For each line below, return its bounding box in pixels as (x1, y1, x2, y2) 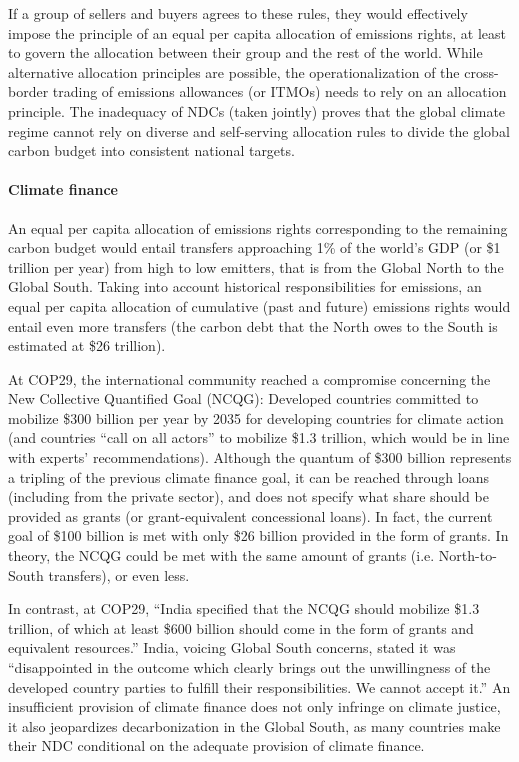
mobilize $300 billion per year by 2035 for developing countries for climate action (8, 407, 504, 428)
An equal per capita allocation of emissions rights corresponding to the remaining (8, 217, 508, 238)
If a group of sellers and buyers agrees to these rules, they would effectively (8, 3, 468, 23)
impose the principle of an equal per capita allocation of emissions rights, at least (8, 22, 506, 43)
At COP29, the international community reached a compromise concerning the (8, 368, 491, 389)
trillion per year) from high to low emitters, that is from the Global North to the (8, 256, 504, 277)
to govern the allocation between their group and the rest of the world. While (8, 42, 483, 63)
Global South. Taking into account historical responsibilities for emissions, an (8, 276, 482, 297)
